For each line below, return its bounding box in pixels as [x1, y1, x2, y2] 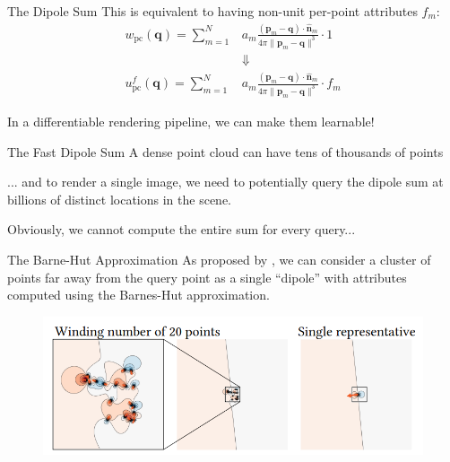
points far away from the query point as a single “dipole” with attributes [7, 267, 407, 286]
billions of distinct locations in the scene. [7, 189, 231, 208]
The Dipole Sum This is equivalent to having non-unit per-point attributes [7, 2, 418, 20]
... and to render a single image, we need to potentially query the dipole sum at [7, 172, 444, 191]
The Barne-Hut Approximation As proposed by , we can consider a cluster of [7, 249, 431, 268]
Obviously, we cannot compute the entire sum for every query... [7, 220, 356, 239]
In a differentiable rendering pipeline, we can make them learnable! [7, 111, 375, 130]
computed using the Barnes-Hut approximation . [7, 285, 270, 304]
